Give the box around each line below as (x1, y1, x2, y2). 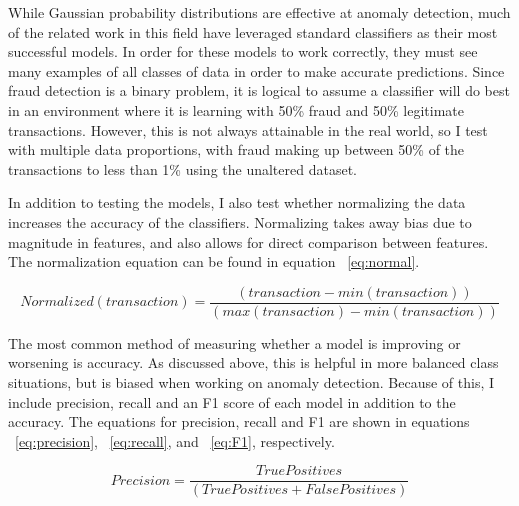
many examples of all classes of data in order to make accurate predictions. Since (8, 60, 505, 81)
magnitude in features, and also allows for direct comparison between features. (8, 231, 489, 252)
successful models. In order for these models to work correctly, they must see (8, 41, 478, 62)
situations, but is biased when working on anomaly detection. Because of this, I (8, 371, 495, 392)
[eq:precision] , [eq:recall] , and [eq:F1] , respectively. (15, 430, 335, 451)
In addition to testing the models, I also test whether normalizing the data (8, 192, 466, 213)
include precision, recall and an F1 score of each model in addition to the (8, 391, 456, 412)
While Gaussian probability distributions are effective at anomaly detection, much (8, 2, 511, 22)
